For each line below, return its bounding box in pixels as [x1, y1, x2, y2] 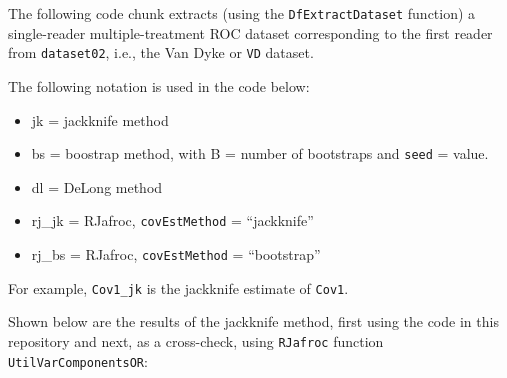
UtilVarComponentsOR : [8, 350, 148, 371]
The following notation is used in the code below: [8, 75, 310, 96]
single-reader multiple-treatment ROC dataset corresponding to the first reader [8, 22, 493, 43]
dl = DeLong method [31, 176, 163, 197]
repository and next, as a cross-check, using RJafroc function [8, 330, 384, 351]
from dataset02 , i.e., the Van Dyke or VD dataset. [8, 42, 314, 63]
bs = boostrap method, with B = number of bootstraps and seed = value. [31, 143, 489, 164]
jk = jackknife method [31, 109, 169, 130]
